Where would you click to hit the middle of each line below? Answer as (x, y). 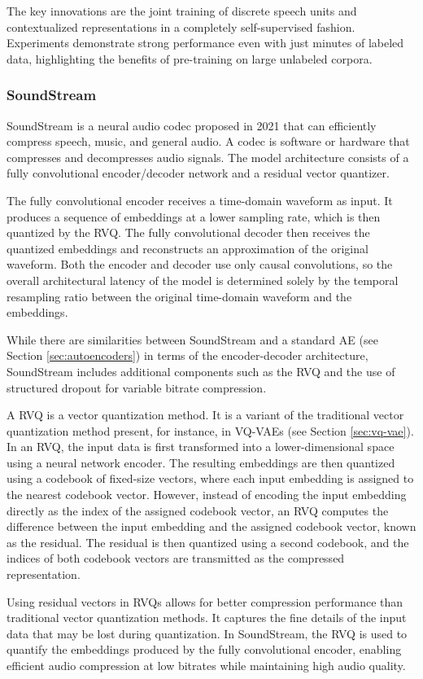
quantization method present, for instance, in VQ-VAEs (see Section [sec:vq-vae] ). (210, 430)
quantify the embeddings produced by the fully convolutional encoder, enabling (204, 649)
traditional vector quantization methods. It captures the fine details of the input (207, 618)
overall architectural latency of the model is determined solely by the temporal (203, 280)
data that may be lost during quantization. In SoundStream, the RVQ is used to (207, 633)
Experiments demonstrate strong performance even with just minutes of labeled (205, 43)
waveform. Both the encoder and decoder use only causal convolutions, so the (200, 264)
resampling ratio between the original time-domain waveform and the (179, 296)
